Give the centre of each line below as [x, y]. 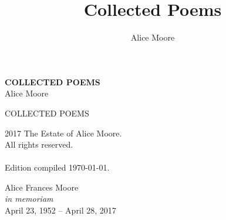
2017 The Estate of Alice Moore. [63, 133]
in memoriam [29, 199]
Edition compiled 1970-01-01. [57, 167]
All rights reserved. [39, 144]
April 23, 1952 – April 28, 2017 [60, 210]
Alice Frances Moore [42, 187]
